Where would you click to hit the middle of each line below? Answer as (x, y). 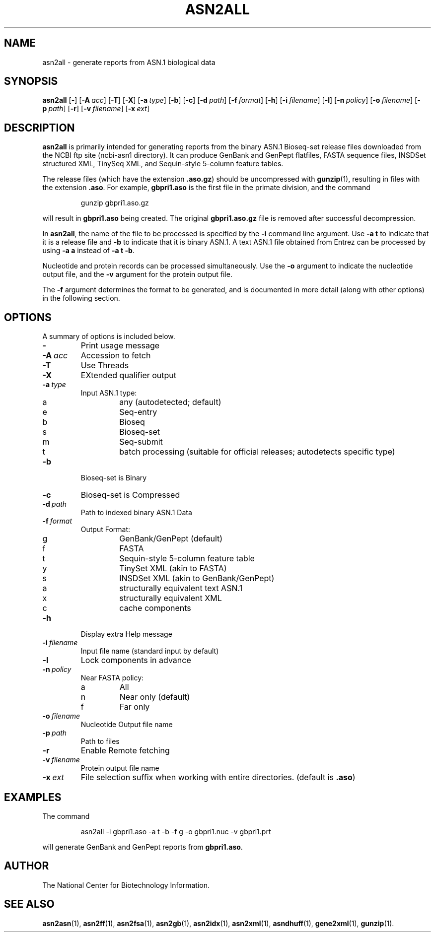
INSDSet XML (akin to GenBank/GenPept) (197, 578)
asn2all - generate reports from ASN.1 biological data (129, 62)
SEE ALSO (29, 904)
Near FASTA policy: (112, 678)
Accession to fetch (116, 356)
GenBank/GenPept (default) (171, 539)
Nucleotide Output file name (127, 725)
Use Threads (105, 366)
